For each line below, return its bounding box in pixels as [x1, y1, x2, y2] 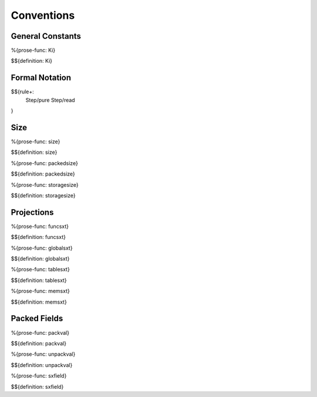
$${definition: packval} [11, 339, 67, 346]
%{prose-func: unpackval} [11, 351, 76, 358]
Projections [11, 207, 54, 217]
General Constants [11, 31, 82, 41]
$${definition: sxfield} [11, 383, 64, 390]
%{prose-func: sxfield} [11, 372, 67, 379]
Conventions [11, 9, 75, 22]
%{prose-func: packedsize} [11, 159, 79, 167]
